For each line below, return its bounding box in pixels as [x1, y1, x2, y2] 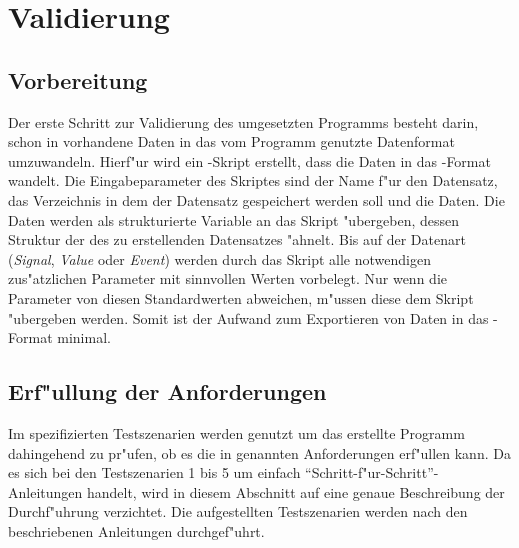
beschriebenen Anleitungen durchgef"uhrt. [8, 520, 265, 541]
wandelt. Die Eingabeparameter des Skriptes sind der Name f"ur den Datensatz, [8, 170, 498, 191]
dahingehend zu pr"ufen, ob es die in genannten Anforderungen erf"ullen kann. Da [8, 442, 511, 463]
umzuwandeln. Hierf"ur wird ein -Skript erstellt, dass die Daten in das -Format [8, 150, 491, 171]
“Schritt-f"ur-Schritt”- [305, 462, 439, 483]
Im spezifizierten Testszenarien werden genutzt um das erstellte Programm [8, 422, 465, 443]
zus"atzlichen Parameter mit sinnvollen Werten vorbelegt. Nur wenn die [8, 268, 447, 289]
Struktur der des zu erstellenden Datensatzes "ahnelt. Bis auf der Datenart [8, 229, 466, 250]
